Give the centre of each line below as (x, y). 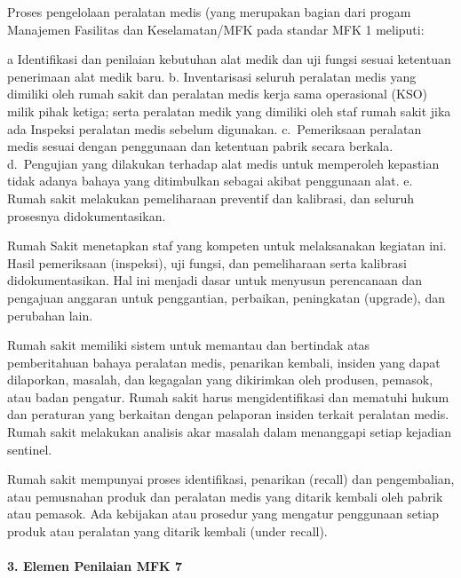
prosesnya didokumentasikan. (87, 215)
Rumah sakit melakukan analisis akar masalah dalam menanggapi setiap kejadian (229, 432)
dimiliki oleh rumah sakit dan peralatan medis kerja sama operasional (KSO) (218, 94)
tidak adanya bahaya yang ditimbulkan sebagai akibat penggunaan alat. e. (210, 181)
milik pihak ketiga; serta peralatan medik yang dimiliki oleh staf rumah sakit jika (229, 111)
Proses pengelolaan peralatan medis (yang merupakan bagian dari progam (209, 12)
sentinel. (30, 449)
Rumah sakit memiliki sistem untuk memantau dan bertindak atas (189, 345)
